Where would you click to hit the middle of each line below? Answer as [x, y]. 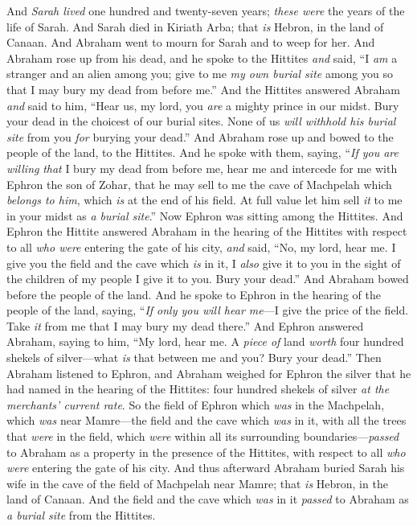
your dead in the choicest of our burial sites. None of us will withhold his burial [201, 121]
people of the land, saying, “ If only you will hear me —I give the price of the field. [208, 310]
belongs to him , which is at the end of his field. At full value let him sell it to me [204, 200]
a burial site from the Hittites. [81, 515]
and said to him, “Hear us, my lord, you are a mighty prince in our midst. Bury [203, 105]
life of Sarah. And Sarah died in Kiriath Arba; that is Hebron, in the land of [195, 26]
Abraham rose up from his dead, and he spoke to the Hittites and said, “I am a [202, 58]
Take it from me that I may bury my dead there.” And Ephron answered [185, 325]
